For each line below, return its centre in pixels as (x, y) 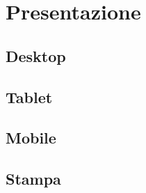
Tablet (29, 96)
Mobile (31, 138)
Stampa (33, 179)
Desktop (36, 55)
